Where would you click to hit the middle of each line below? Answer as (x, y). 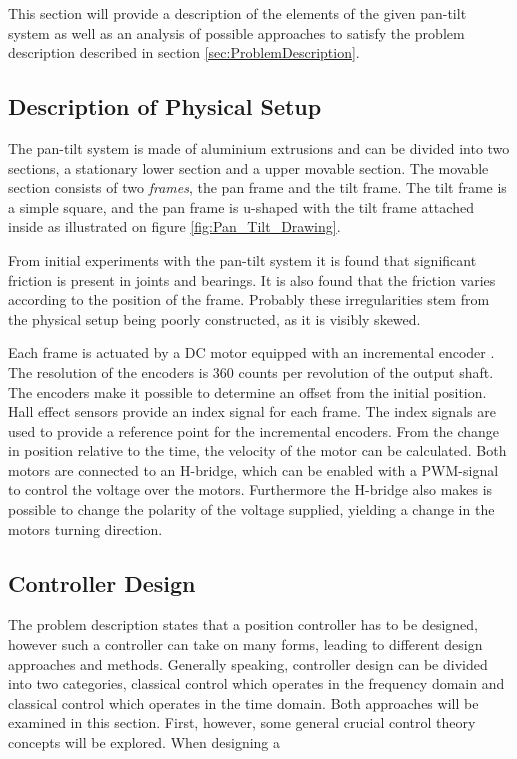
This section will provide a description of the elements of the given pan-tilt (237, 13)
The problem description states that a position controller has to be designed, (243, 624)
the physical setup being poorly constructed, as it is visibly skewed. (214, 318)
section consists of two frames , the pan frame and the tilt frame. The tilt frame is (257, 187)
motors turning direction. (85, 528)
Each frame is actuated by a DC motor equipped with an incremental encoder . (251, 352)
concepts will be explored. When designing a (144, 742)
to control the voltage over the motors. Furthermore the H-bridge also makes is (250, 489)
